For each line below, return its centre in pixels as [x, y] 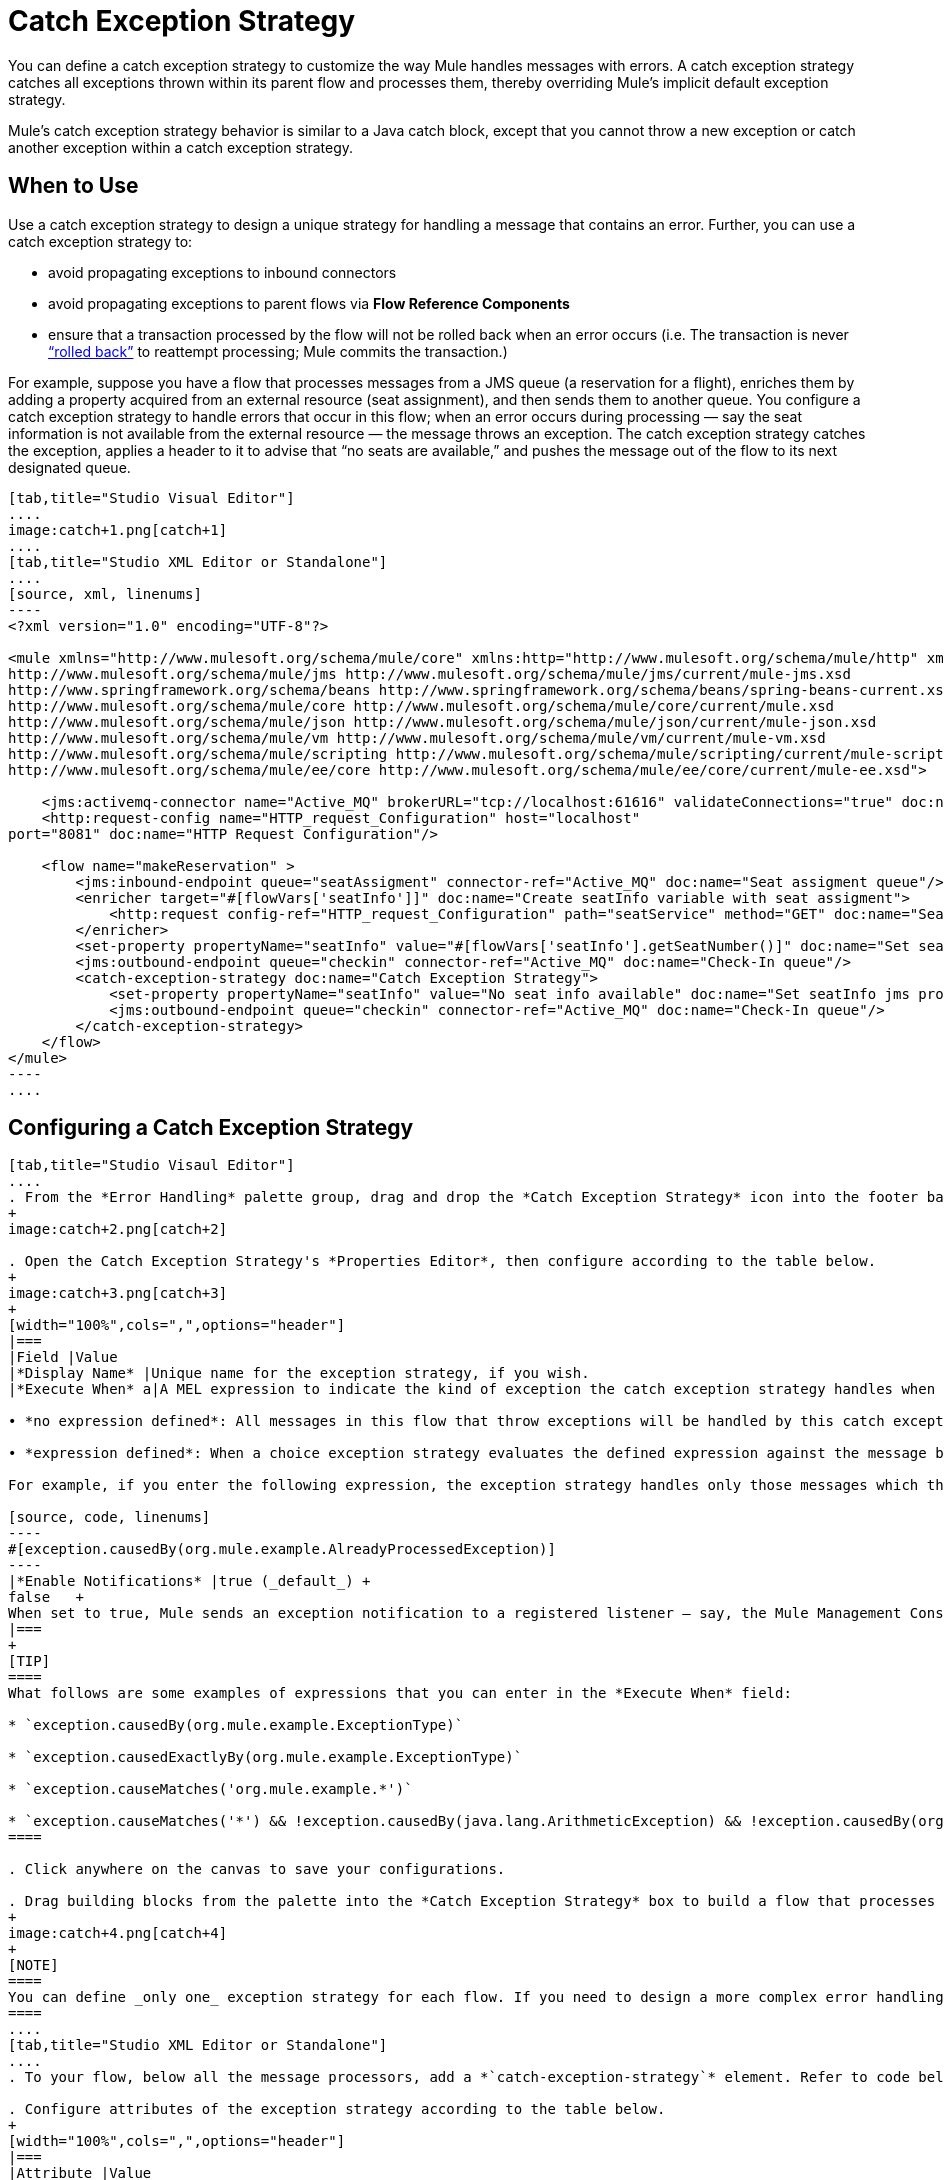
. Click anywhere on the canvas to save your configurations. [257, 1869]
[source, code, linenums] [109, 1517]
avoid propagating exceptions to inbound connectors [222, 272]
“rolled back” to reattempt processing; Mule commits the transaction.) [278, 351]
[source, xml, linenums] [105, 593]
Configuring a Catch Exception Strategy [211, 1128]
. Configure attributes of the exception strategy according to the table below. [337, 2109]
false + [46, 1597]
